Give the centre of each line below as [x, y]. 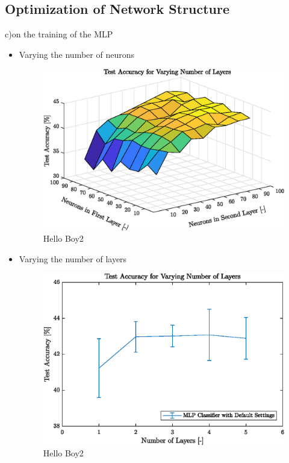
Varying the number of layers [73, 258]
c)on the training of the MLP [59, 34]
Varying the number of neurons [76, 54]
